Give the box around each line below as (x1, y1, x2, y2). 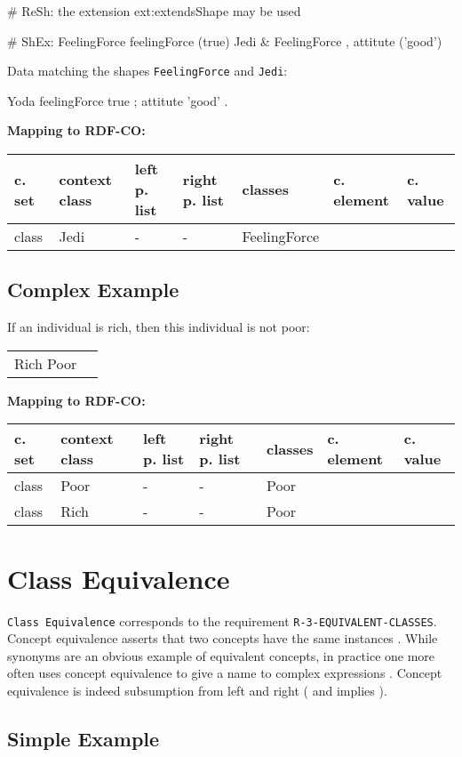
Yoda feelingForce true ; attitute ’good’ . (7, 91, 228, 109)
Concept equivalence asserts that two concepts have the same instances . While (7, 629, 438, 648)
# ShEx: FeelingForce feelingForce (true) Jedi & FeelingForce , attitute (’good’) (7, 31, 442, 50)
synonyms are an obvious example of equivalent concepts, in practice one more (7, 646, 435, 664)
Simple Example (7, 724, 160, 752)
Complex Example (7, 276, 179, 303)
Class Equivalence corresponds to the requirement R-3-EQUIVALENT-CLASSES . (7, 611, 437, 630)
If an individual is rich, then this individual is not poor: (7, 318, 310, 336)
